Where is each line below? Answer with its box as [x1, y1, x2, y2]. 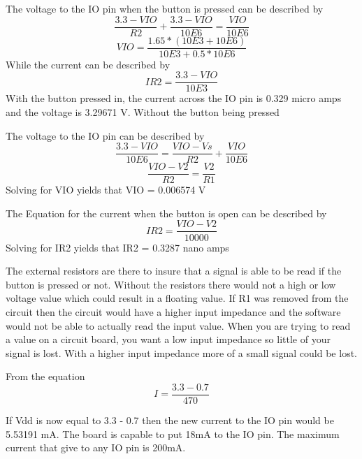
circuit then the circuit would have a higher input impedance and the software [6, 304, 341, 319]
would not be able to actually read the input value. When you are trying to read [6, 318, 351, 333]
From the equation [6, 369, 85, 384]
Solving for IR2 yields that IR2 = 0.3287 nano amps [6, 240, 229, 254]
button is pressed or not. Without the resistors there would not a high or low [6, 277, 336, 291]
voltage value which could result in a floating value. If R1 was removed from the [6, 291, 349, 305]
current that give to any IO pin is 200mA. [6, 440, 186, 455]
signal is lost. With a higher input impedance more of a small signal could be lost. [6, 345, 357, 360]
